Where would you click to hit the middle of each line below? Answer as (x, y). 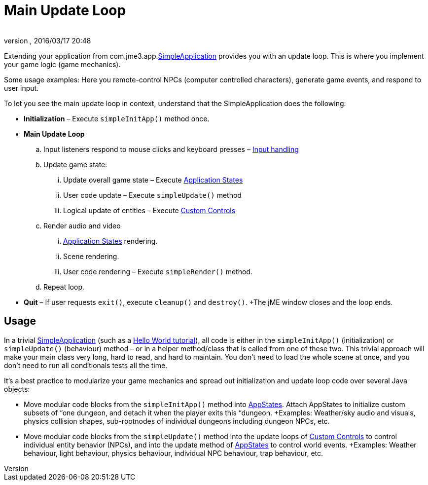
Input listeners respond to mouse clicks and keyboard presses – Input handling (171, 149)
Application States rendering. (110, 241)
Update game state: (75, 164)
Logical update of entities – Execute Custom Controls (149, 210)
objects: (17, 389)
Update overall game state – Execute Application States (153, 180)
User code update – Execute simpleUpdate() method (152, 195)
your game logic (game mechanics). (62, 64)
